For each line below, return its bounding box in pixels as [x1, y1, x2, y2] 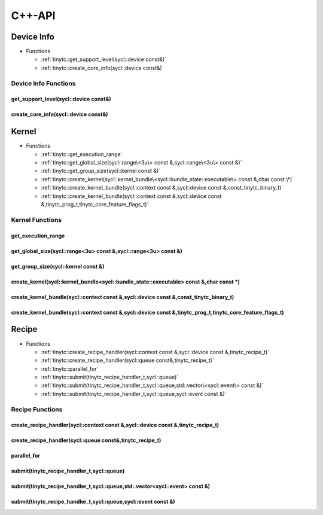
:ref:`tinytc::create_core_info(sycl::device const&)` [41, 64, 164, 71]
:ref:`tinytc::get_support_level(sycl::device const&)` [41, 56, 167, 63]
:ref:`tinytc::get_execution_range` [41, 150, 123, 158]
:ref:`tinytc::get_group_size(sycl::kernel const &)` [41, 167, 161, 175]
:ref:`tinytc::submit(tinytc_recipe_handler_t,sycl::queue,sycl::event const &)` [41, 390, 227, 397]
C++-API [11, 9, 56, 22]
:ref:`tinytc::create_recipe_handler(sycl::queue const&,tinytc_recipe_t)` [41, 356, 215, 364]
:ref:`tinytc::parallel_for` [41, 365, 99, 372]
